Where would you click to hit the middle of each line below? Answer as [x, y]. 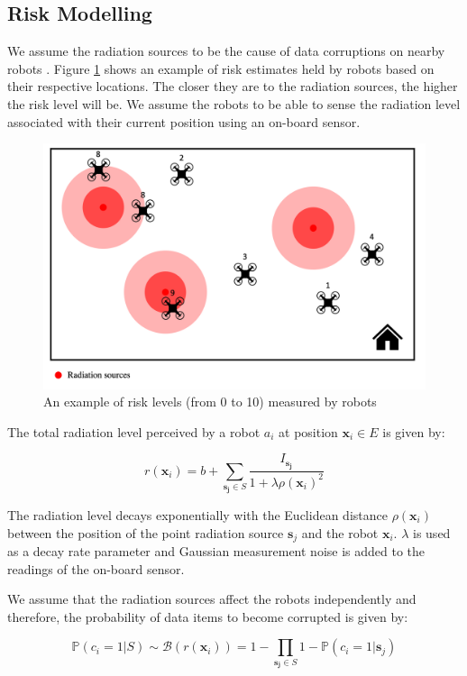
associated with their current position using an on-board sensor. [184, 121]
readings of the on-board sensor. [96, 568]
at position [308, 431]
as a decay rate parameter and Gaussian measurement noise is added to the [216, 550]
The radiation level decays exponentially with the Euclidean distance [197, 514]
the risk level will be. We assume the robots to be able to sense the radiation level [234, 103]
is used [432, 532]
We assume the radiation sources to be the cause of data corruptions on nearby [226, 51]
